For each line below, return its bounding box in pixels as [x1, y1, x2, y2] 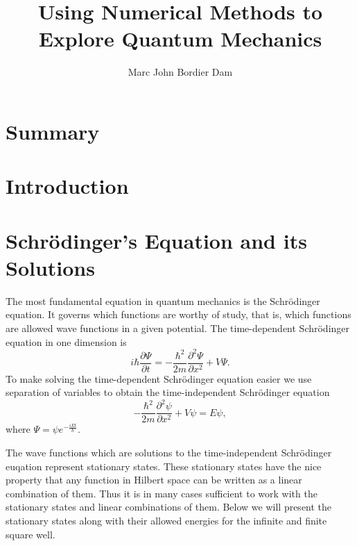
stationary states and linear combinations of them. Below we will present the [6, 499, 332, 514]
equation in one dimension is [6, 334, 127, 349]
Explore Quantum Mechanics [38, 24, 322, 53]
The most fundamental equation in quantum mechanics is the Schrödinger [6, 293, 320, 308]
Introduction [6, 172, 129, 200]
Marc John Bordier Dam [128, 65, 233, 79]
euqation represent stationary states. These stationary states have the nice [6, 458, 322, 473]
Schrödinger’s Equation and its [6, 226, 307, 254]
